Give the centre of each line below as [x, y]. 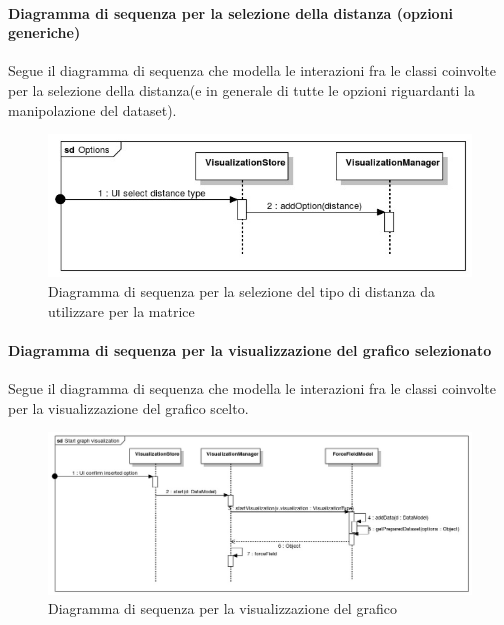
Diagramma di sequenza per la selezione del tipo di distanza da [242, 290]
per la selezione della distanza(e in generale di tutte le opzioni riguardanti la [241, 89]
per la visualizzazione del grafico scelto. [128, 407]
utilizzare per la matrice [121, 310]
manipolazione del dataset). [92, 109]
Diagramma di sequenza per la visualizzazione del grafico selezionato [250, 349]
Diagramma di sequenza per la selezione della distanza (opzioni [231, 12]
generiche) [44, 32]
